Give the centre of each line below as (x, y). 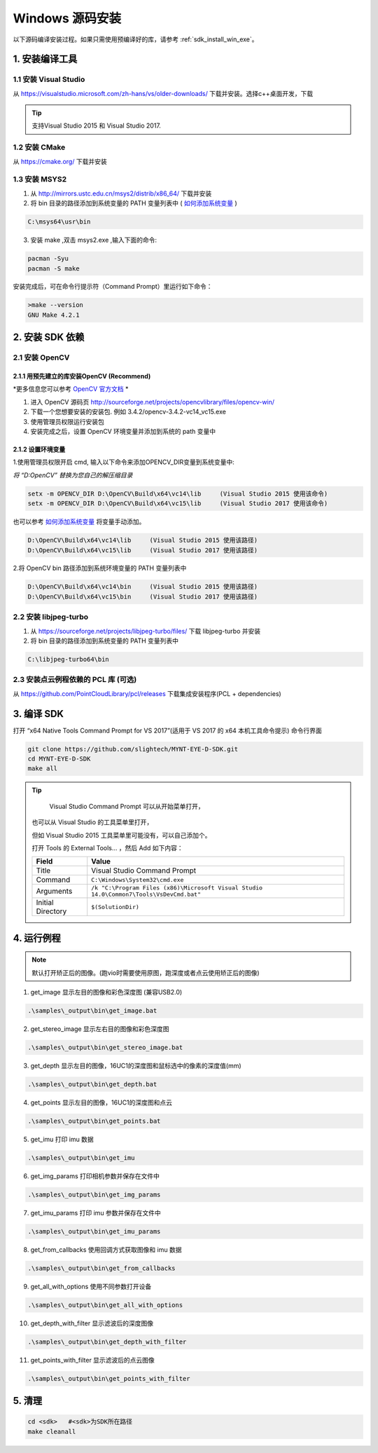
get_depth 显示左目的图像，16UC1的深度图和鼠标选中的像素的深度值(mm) (136, 1066)
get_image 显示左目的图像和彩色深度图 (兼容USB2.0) (106, 992)
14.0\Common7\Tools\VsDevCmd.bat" (146, 895)
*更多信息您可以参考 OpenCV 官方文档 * (71, 389)
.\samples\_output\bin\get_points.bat (94, 1121)
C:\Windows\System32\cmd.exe (138, 880)
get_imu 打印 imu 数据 (62, 1139)
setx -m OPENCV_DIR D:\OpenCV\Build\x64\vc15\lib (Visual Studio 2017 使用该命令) (178, 504)
